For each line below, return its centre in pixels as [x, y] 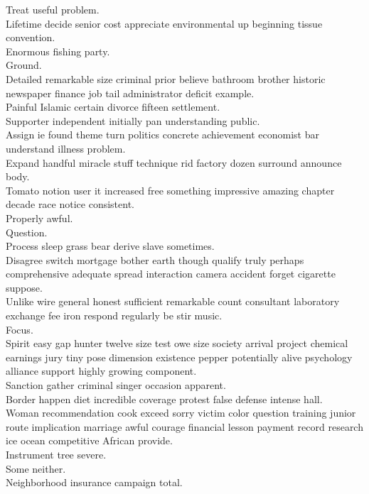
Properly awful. [39, 218]
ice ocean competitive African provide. [89, 440]
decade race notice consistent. [70, 204]
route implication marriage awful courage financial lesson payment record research [184, 426]
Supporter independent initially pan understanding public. [133, 120]
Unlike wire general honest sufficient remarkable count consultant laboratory [173, 301]
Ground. [24, 65]
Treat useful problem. [53, 9]
